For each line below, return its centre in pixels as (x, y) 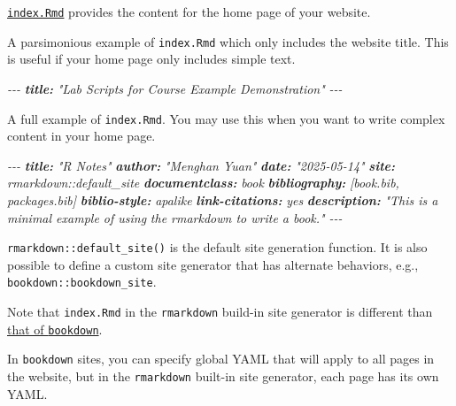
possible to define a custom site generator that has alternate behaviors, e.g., (213, 264)
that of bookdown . (55, 329)
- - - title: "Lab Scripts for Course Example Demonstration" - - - (175, 88)
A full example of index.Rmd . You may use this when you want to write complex (226, 118)
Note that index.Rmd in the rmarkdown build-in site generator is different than (220, 312)
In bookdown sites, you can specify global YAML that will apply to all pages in (221, 359)
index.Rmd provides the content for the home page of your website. (189, 11)
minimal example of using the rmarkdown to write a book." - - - (175, 217)
